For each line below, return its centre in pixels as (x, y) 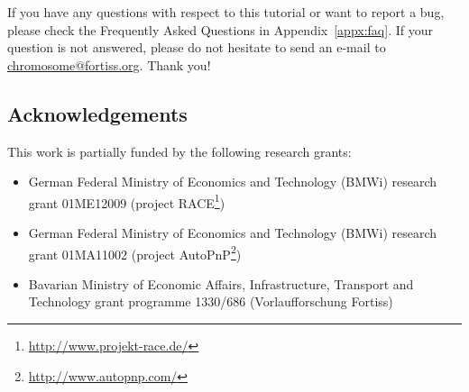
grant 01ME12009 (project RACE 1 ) (127, 201)
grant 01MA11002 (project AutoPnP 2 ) (135, 252)
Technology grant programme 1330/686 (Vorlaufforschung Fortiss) (211, 301)
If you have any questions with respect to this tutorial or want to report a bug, (226, 12)
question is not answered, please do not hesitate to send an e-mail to (197, 47)
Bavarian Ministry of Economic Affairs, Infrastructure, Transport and (221, 283)
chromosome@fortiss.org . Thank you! (109, 64)
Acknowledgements (97, 113)
